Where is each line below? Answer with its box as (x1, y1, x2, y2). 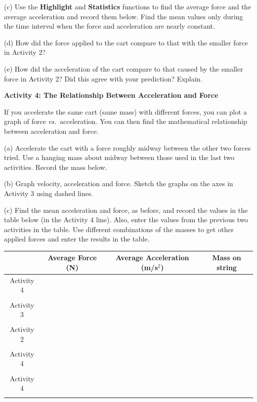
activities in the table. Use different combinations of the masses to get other (4, 224, 234, 234)
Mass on (212, 252, 241, 263)
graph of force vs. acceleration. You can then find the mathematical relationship (4, 116, 247, 126)
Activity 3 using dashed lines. (4, 188, 93, 198)
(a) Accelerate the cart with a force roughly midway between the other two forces (4, 142, 251, 153)
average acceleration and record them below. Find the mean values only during (4, 11, 243, 21)
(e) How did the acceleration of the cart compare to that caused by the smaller (4, 63, 243, 74)
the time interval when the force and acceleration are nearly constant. (4, 21, 215, 31)
